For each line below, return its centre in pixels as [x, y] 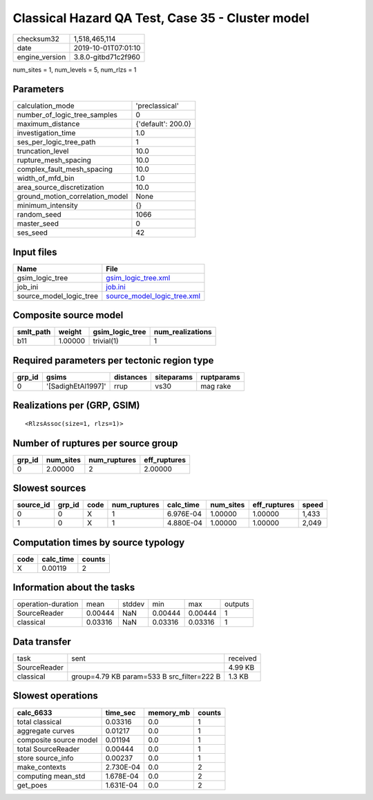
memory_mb [169, 712]
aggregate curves [46, 730]
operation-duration [48, 604]
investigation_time [46, 133]
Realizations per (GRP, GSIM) [76, 406]
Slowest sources [49, 488]
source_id [34, 505]
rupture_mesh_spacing [54, 160]
